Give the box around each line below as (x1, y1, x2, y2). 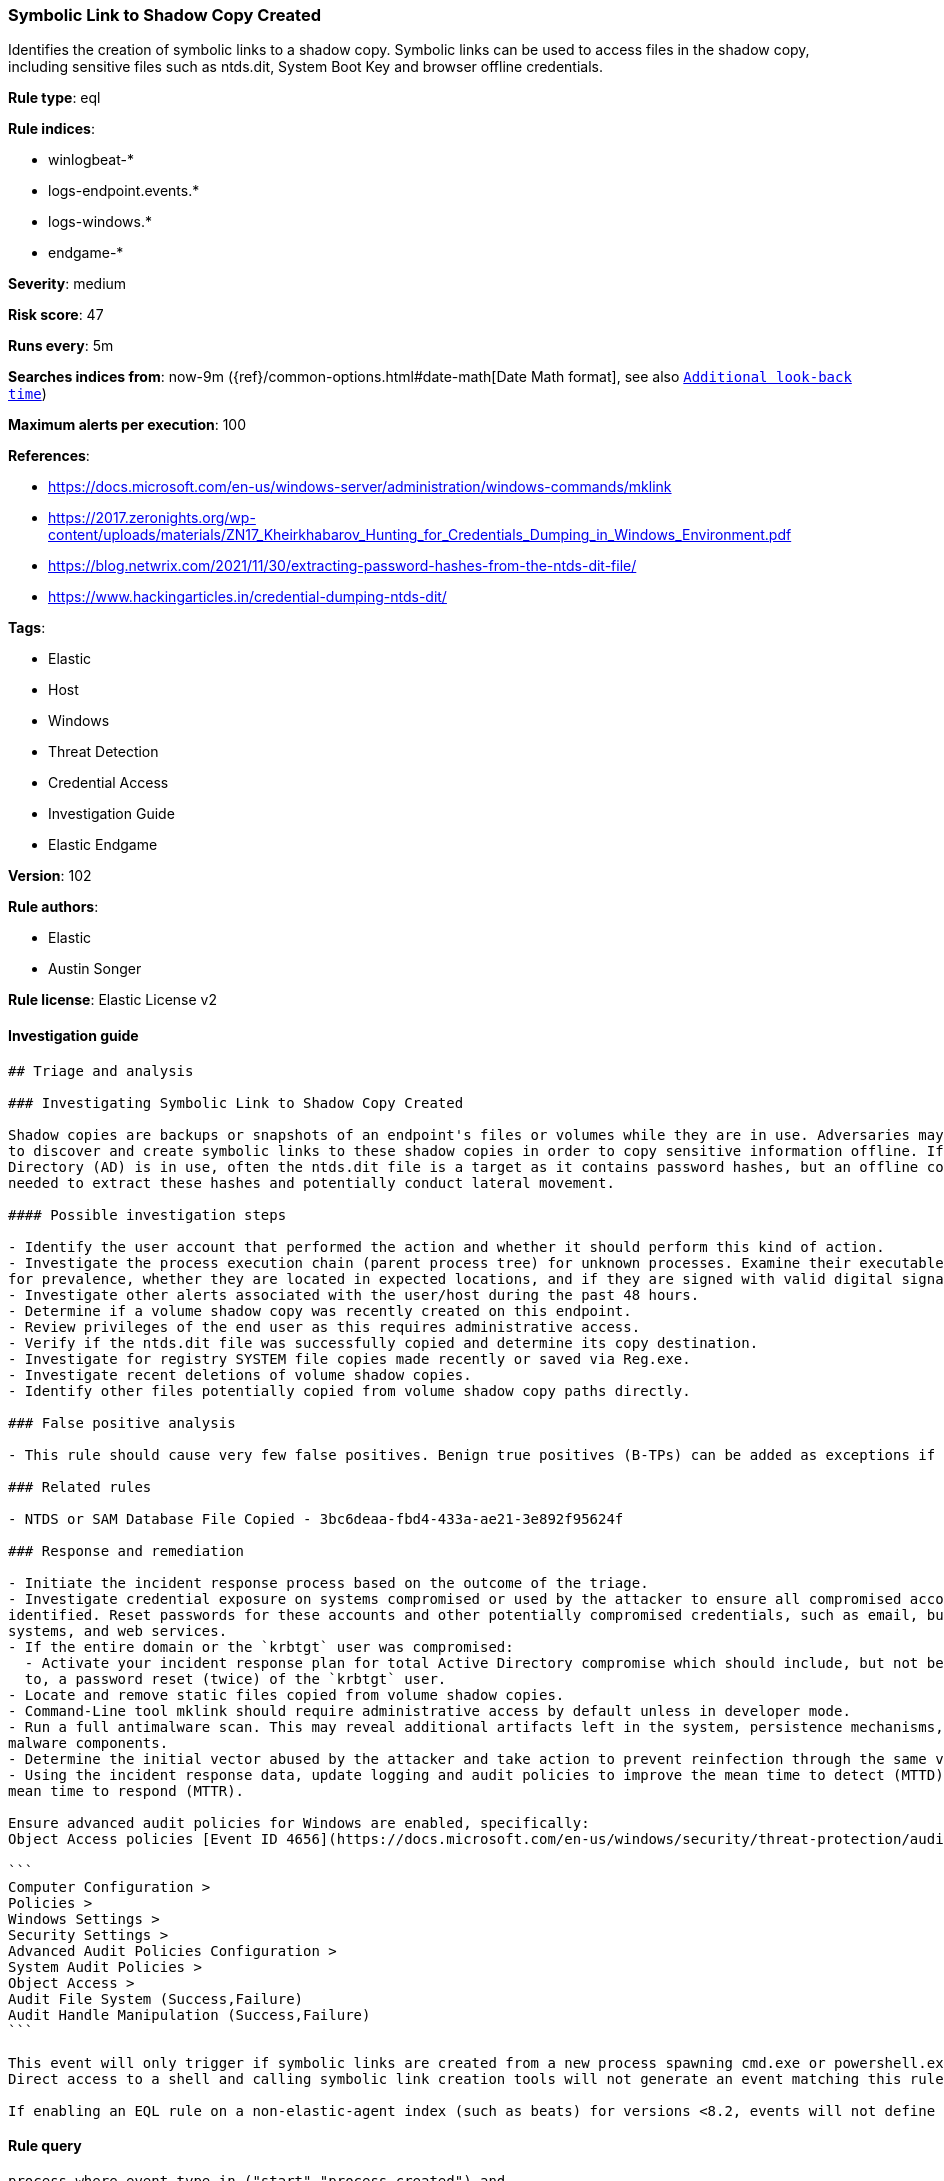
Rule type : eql (8, 89, 101, 107)
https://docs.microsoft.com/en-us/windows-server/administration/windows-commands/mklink (48, 478, 672, 496)
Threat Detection (48, 743, 159, 761)
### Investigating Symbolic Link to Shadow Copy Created (8, 1094, 464, 1111)
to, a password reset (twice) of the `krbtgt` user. (24, 1670, 447, 1687)
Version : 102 (8, 867, 92, 885)
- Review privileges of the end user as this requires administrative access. (8, 1318, 641, 1335)
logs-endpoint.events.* (48, 182, 200, 200)
